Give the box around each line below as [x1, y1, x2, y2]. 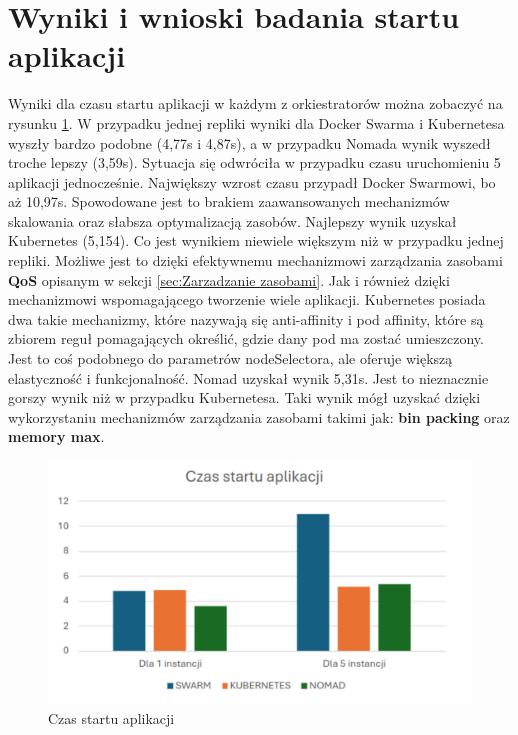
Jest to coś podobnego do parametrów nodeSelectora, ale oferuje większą [8, 348, 453, 369]
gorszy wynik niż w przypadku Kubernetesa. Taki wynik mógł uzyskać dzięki [8, 387, 481, 408]
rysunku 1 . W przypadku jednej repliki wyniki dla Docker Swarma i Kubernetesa [8, 112, 505, 133]
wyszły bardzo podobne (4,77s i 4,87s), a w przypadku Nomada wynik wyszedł [8, 132, 491, 153]
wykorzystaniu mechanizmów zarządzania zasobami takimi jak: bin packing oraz [8, 406, 510, 427]
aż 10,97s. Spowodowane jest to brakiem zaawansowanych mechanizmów [8, 191, 450, 212]
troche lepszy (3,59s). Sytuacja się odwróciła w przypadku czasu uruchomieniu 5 [8, 152, 501, 173]
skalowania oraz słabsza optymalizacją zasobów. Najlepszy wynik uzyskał [8, 210, 457, 231]
